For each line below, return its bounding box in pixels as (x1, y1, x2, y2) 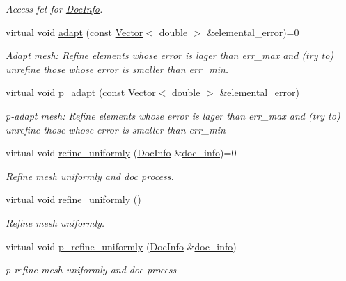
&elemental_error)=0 (207, 24, 299, 39)
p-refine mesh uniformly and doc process (6, 262, 177, 277)
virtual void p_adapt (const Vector (6, 85, 156, 99)
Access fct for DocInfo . (6, 1, 103, 15)
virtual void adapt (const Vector (6, 24, 143, 39)
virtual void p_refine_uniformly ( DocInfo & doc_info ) (6, 239, 237, 253)
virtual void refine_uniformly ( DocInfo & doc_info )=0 (6, 145, 237, 160)
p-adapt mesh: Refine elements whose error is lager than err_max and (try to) (6, 108, 340, 122)
